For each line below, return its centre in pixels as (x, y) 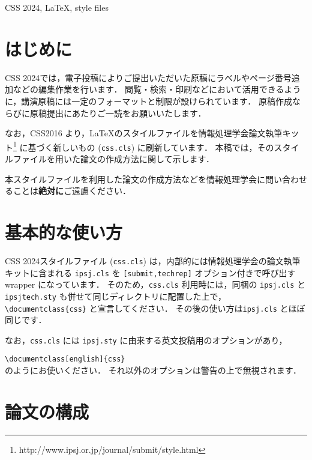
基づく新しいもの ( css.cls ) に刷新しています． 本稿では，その (151, 147)
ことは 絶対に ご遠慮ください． (72, 191)
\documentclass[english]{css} (65, 359)
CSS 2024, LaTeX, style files (57, 7)
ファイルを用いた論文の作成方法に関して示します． (114, 159)
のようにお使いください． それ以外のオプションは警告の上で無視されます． (153, 370)
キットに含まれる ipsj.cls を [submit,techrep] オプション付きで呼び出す (150, 272)
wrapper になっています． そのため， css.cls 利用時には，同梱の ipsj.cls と (155, 284)
